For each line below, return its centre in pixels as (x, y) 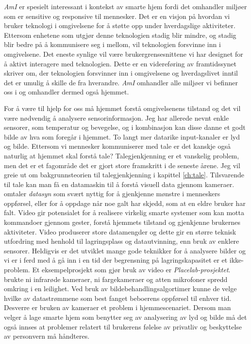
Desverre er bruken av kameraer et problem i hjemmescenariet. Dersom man (117, 307)
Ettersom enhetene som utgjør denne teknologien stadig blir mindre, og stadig (120, 35)
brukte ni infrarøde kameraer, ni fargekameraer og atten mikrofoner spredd (116, 279)
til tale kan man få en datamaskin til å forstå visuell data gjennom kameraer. (119, 184)
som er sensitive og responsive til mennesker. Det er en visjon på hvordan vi (117, 16)
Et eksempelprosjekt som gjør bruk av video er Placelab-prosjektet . (131, 270)
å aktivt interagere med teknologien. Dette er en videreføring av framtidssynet (120, 63)
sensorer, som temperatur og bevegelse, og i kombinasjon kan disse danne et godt (125, 127)
